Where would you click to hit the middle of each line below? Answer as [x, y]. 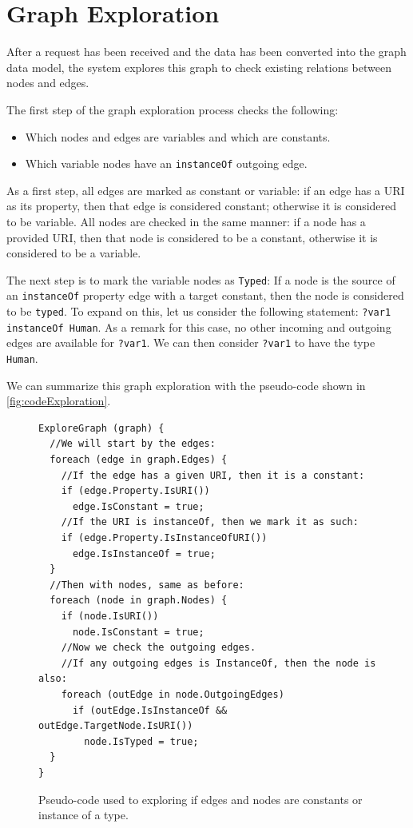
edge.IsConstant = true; [138, 506]
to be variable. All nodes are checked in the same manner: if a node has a [186, 221]
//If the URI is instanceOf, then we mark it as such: [210, 522]
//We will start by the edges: [133, 444]
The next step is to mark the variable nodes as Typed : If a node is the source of [201, 279]
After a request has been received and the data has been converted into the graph [206, 52]
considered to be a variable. [74, 253]
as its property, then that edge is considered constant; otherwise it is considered [202, 206]
